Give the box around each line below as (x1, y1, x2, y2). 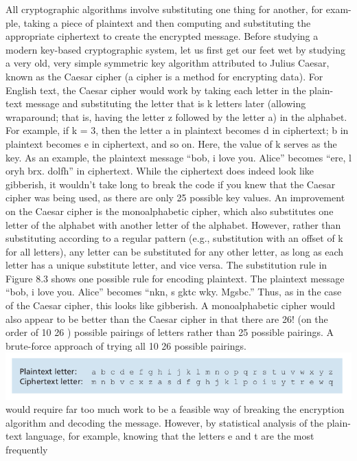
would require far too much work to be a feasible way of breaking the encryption (5, 402, 345, 416)
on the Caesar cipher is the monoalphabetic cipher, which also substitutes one (5, 203, 334, 218)
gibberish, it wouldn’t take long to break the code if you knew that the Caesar (5, 177, 336, 191)
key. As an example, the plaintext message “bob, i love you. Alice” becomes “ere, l (5, 150, 352, 164)
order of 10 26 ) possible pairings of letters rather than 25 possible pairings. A (5, 325, 334, 339)
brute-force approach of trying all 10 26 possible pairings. (5, 338, 246, 352)
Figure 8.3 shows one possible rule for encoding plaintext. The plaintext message (5, 271, 345, 285)
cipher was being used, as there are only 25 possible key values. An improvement (5, 190, 345, 205)
